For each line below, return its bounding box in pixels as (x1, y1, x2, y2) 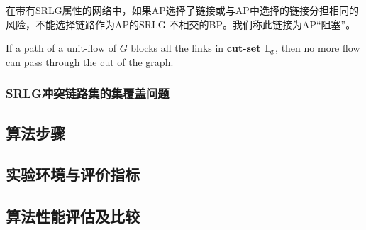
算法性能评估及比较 (6, 205, 140, 227)
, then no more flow (275, 40, 360, 55)
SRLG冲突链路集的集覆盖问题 (6, 84, 170, 102)
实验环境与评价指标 (6, 163, 140, 185)
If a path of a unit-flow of (6, 40, 116, 55)
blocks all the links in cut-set (131, 40, 261, 55)
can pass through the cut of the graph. (6, 54, 174, 69)
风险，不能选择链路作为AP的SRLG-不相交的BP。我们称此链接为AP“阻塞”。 (6, 16, 356, 31)
